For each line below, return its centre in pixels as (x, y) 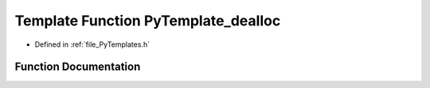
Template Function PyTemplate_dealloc (148, 21)
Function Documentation (78, 67)
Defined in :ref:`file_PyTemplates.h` (92, 44)
